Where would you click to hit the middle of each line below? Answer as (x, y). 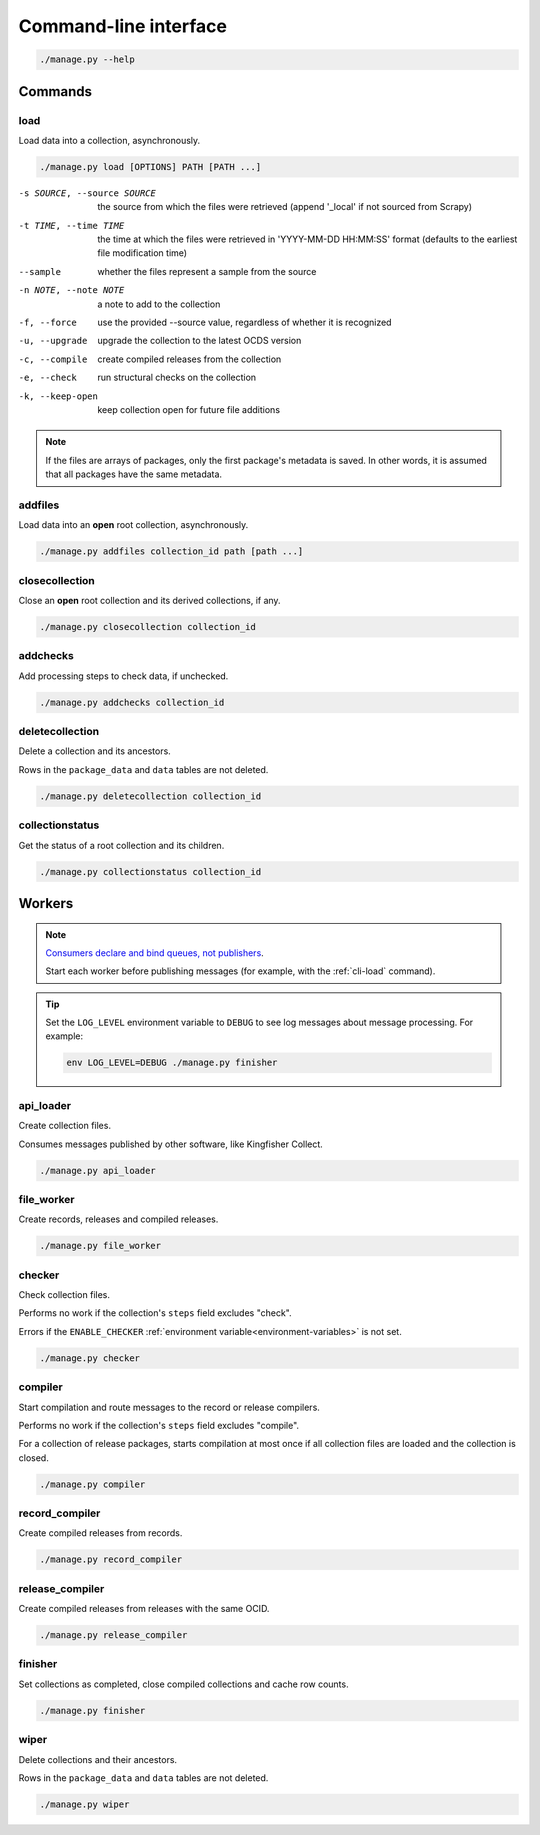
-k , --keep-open (58, 396)
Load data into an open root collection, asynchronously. (133, 525)
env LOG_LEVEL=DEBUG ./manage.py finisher (172, 1063)
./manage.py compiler (92, 1484)
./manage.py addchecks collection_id (132, 702)
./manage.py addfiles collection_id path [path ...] (171, 551)
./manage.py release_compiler (113, 1635)
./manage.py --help (87, 59)
